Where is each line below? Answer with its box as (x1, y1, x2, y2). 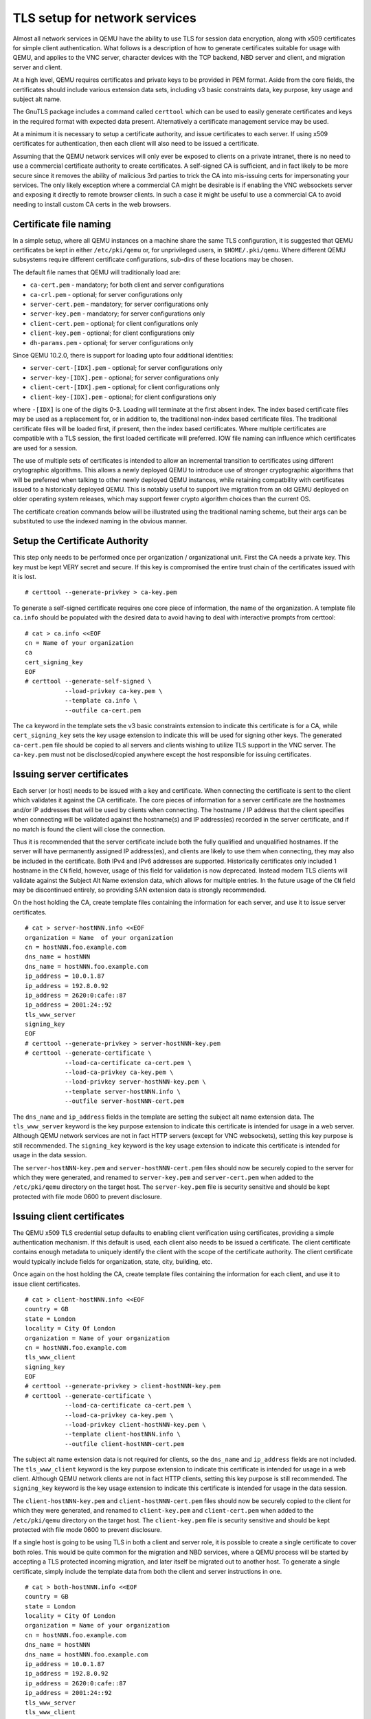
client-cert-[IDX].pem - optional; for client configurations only (30, 383, 220, 391)
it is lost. (12, 572, 37, 580)
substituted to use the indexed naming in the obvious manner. (12, 517, 188, 525)
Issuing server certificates (12, 769, 128, 780)
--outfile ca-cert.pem (64, 706, 141, 714)
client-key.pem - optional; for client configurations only (30, 329, 195, 337)
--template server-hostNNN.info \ (64, 1087, 181, 1095)
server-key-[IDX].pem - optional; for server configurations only (30, 373, 219, 382)
